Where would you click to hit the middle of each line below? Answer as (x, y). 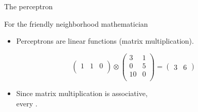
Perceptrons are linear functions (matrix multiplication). (105, 41)
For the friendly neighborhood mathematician (76, 23)
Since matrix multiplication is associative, (82, 93)
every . (27, 103)
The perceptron (29, 6)
